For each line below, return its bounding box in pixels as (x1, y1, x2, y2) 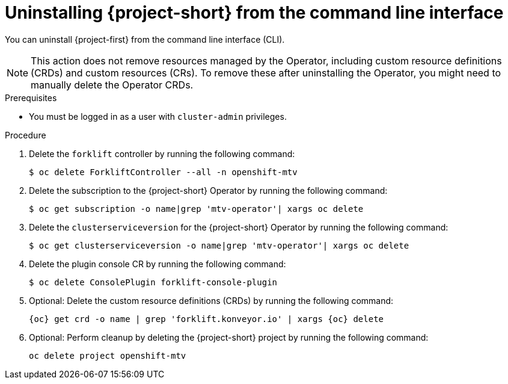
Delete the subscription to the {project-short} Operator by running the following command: (29, 185, 388, 196)
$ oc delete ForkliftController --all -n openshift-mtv (29, 167, 298, 177)
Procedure (5, 129, 46, 140)
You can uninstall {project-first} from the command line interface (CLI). (5, 34, 285, 45)
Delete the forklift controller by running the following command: (29, 148, 295, 159)
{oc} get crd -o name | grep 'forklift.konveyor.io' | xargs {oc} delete (29, 314, 384, 324)
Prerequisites (5, 92, 57, 103)
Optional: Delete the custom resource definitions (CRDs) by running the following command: (29, 295, 394, 306)
